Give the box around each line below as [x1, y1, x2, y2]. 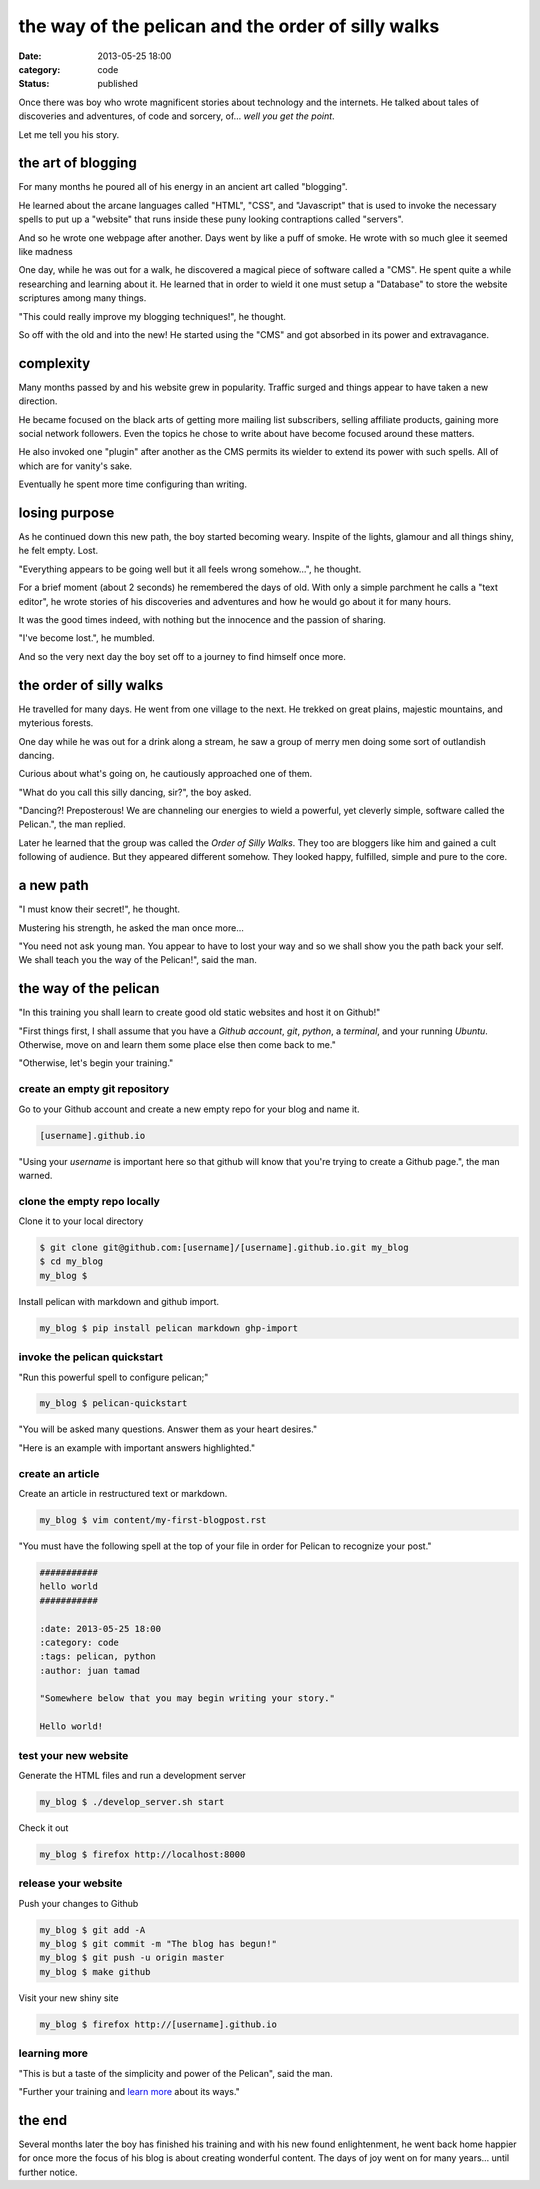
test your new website [18, 1748, 129, 1762]
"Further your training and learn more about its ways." [18, 2085, 240, 2097]
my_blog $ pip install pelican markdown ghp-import [39, 1322, 299, 1334]
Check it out [18, 1821, 69, 1834]
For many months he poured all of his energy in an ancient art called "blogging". [18, 181, 349, 193]
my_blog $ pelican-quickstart [39, 1398, 188, 1409]
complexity [18, 355, 91, 372]
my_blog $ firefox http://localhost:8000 [39, 1848, 246, 1860]
